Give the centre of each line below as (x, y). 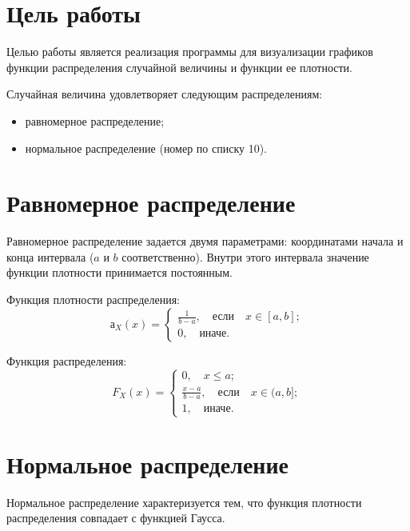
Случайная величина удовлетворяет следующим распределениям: (165, 94)
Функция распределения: (67, 360)
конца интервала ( (50, 256)
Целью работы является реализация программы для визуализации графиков (190, 52)
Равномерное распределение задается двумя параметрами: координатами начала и (205, 241)
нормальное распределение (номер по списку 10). (146, 148)
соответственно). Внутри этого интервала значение (245, 256)
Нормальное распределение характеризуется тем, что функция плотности (184, 502)
